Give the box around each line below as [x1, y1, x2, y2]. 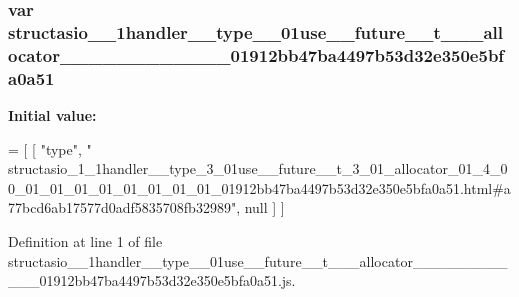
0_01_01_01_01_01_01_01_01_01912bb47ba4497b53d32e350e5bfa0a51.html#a [8, 177, 511, 198]
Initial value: [8, 104, 97, 125]
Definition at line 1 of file [8, 230, 163, 251]
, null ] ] [236, 197, 285, 218]
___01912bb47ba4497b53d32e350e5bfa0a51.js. [8, 270, 296, 291]
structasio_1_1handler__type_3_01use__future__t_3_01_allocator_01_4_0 [8, 158, 508, 179]
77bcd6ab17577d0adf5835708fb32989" [8, 197, 237, 218]
